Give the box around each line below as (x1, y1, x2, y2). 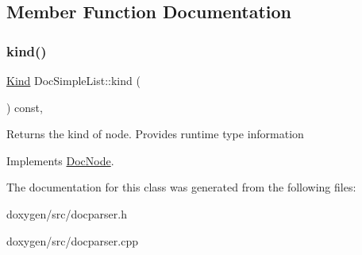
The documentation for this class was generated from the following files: (6, 179, 356, 195)
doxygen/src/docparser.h (6, 205, 127, 222)
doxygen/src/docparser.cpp (6, 232, 138, 249)
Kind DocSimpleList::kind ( (6, 72, 141, 88)
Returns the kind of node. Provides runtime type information (6, 126, 304, 142)
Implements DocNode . (6, 152, 114, 168)
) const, (6, 99, 43, 115)
